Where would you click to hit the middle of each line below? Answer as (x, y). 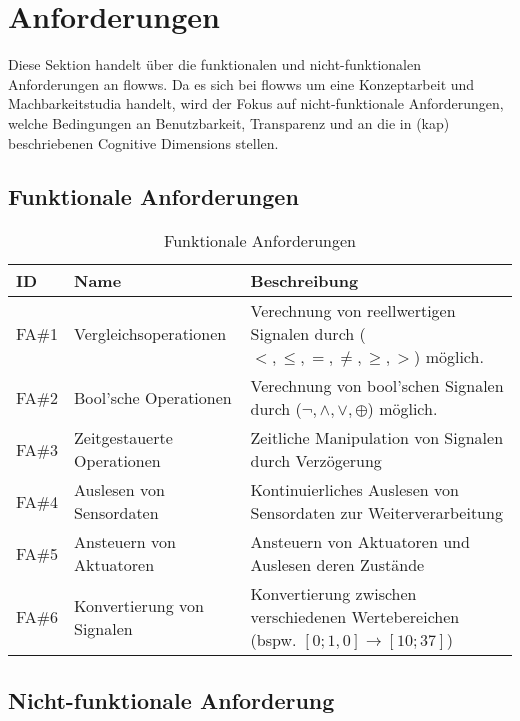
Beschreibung (304, 281)
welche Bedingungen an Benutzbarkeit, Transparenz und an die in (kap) (229, 122)
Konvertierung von (139, 605)
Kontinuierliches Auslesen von (354, 490)
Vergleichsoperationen (150, 334)
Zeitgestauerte (123, 438)
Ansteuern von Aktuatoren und (360, 542)
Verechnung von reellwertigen (353, 311)
